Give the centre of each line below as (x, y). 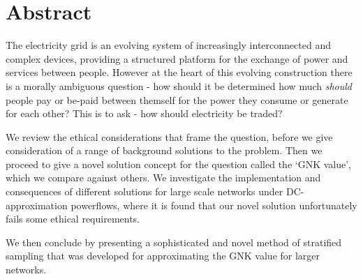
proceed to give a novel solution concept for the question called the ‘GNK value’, (178, 164)
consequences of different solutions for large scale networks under (145, 191)
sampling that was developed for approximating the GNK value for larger (163, 256)
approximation (37, 205)
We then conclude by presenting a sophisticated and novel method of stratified (174, 242)
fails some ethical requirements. (73, 219)
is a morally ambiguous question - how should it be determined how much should (179, 85)
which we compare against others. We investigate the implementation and (163, 178)
